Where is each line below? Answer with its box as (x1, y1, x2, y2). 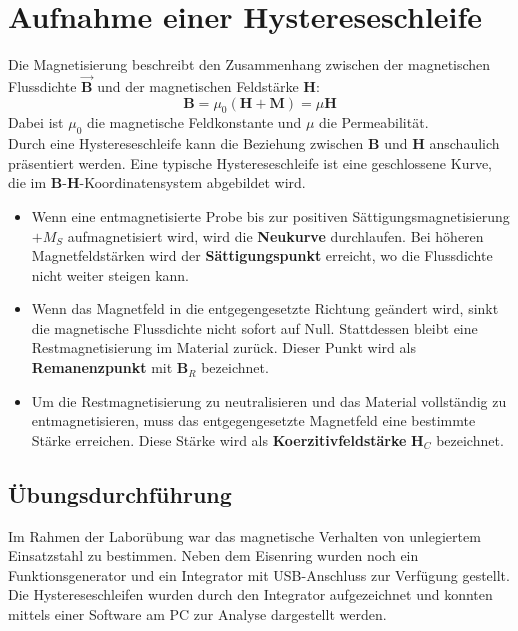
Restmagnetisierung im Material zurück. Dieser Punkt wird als (31, 337, 416, 358)
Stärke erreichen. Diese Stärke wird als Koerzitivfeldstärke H (31, 429, 424, 450)
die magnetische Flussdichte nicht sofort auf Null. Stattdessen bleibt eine (31, 317, 478, 338)
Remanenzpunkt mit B (31, 357, 189, 378)
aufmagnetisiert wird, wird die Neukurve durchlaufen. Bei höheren (67, 225, 484, 246)
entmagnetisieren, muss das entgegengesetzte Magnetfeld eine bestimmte (31, 410, 476, 431)
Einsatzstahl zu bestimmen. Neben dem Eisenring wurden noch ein (8, 545, 419, 566)
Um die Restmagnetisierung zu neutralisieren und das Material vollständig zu (31, 390, 507, 411)
